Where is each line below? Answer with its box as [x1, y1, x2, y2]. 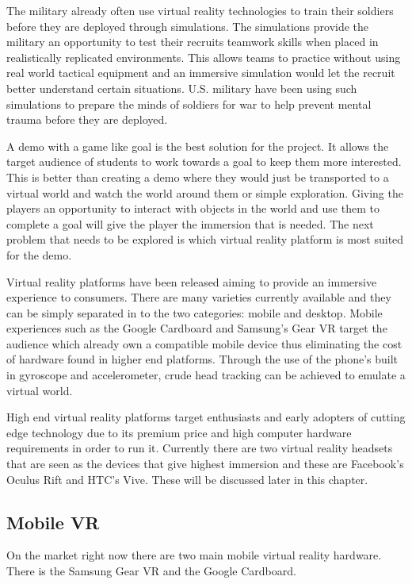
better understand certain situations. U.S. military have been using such [6, 79, 357, 96]
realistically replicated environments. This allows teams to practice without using [6, 48, 401, 65]
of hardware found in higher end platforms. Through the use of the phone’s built [6, 351, 399, 367]
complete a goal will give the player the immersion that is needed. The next [6, 215, 374, 232]
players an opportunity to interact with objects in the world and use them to [6, 200, 380, 217]
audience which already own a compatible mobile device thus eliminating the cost [6, 335, 402, 352]
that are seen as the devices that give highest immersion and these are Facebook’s [6, 455, 404, 472]
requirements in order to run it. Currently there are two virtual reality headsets [6, 440, 393, 456]
